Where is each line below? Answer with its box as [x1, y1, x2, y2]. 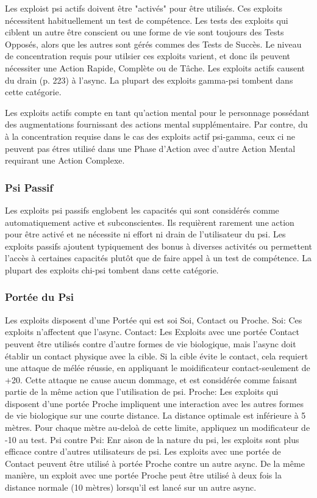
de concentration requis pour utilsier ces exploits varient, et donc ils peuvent [5, 49, 291, 62]
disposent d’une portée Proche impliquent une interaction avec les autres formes [5, 397, 304, 410]
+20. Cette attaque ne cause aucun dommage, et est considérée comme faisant [5, 373, 297, 386]
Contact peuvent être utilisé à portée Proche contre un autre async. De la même [5, 457, 305, 469]
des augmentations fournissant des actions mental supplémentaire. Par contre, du [5, 118, 308, 131]
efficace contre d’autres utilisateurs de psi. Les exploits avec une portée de [5, 445, 281, 458]
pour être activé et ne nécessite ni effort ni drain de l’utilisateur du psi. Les [5, 228, 286, 240]
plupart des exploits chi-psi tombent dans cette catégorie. [5, 263, 219, 276]
